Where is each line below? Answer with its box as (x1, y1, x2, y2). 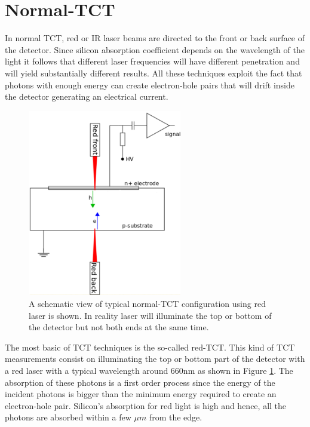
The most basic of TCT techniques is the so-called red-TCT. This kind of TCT (5, 340, 295, 353)
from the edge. (149, 411, 202, 423)
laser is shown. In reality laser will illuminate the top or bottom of (29, 309, 272, 321)
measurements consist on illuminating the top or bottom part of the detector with (5, 352, 305, 365)
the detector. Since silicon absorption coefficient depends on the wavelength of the (5, 43, 305, 56)
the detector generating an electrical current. (5, 90, 168, 103)
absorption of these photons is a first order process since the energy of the (5, 376, 275, 388)
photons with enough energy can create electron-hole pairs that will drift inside (5, 78, 295, 91)
